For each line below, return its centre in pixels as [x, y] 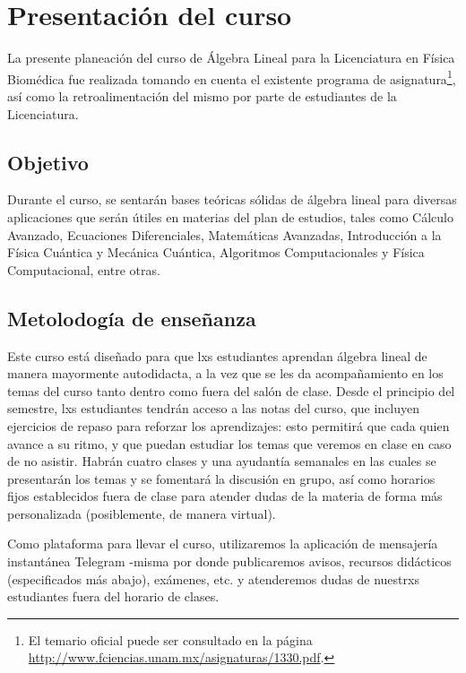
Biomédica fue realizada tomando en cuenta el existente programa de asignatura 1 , [232, 77]
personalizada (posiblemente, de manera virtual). [142, 513]
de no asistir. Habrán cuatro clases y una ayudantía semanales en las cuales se [222, 461]
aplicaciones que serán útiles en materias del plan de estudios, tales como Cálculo [230, 216]
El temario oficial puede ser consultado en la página [170, 639]
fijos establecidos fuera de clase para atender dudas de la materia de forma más [225, 496]
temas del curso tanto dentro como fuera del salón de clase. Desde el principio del [231, 390]
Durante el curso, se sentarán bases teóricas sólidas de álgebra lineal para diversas [232, 199]
